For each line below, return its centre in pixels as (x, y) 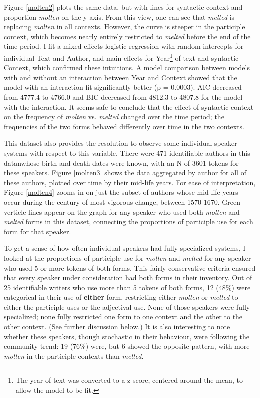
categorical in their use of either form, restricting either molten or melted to (121, 297)
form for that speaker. (38, 231)
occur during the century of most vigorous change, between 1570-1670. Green (122, 202)
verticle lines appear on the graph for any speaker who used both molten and (122, 212)
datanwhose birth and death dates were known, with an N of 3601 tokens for (121, 162)
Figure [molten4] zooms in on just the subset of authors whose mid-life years (121, 192)
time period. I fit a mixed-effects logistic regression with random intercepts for (124, 46)
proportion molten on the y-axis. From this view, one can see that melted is (119, 16)
